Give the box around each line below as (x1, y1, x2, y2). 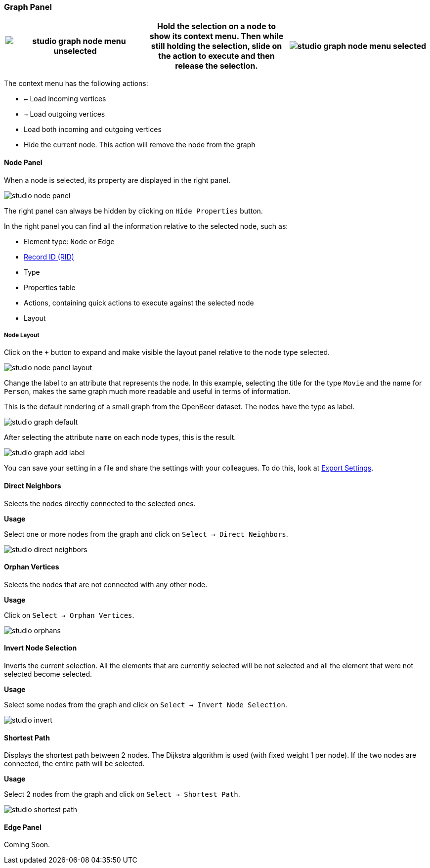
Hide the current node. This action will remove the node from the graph (24, 140, 256, 149)
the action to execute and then (158, 51, 275, 61)
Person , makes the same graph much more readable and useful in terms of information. (4, 387, 291, 396)
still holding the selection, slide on (151, 41, 282, 51)
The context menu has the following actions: (4, 79, 148, 88)
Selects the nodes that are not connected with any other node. (4, 580, 208, 589)
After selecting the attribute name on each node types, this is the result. (4, 433, 236, 442)
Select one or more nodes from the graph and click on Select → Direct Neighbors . (4, 529, 288, 538)
